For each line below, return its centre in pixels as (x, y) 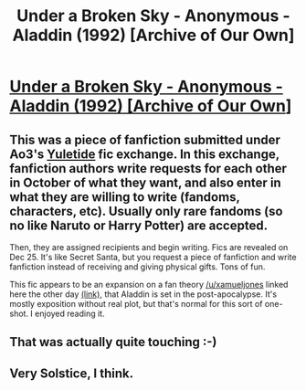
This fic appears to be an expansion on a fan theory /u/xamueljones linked (149, 285)
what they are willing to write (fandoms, (125, 197)
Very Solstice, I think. (72, 373)
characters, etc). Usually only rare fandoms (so (146, 211)
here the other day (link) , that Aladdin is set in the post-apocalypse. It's (143, 294)
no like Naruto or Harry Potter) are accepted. (138, 225)
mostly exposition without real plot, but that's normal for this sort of (136, 304)
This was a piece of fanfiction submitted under (145, 139)
